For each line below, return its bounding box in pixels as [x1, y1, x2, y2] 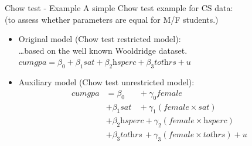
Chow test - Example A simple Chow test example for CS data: [5, 2, 233, 13]
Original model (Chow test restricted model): [18, 33, 181, 45]
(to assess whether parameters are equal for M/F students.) [5, 13, 219, 25]
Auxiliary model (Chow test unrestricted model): [18, 76, 195, 88]
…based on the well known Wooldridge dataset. [18, 44, 188, 56]
